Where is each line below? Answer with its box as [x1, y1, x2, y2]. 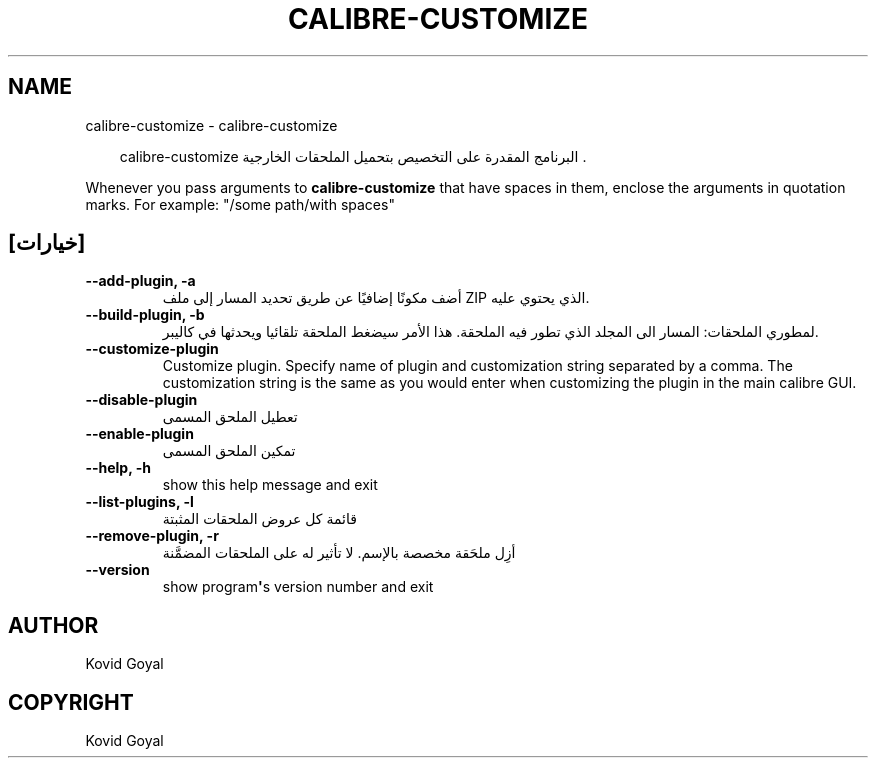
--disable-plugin [85, 391, 198, 409]
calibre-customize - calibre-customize [85, 116, 338, 134]
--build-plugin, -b [85, 306, 205, 324]
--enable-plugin [85, 425, 194, 443]
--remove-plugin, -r [85, 527, 219, 545]
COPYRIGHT [8, 689, 134, 715]
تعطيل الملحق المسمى [162, 408, 298, 426]
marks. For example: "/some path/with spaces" [85, 195, 395, 213]
